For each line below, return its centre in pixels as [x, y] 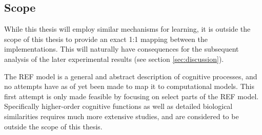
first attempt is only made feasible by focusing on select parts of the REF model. [132, 96]
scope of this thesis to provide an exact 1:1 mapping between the [106, 39]
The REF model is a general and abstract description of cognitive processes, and [131, 76]
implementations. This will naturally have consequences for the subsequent [122, 49]
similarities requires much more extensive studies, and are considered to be [122, 116]
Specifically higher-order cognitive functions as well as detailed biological [118, 106]
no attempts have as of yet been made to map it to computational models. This [129, 86]
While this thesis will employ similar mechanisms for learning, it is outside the [127, 29]
